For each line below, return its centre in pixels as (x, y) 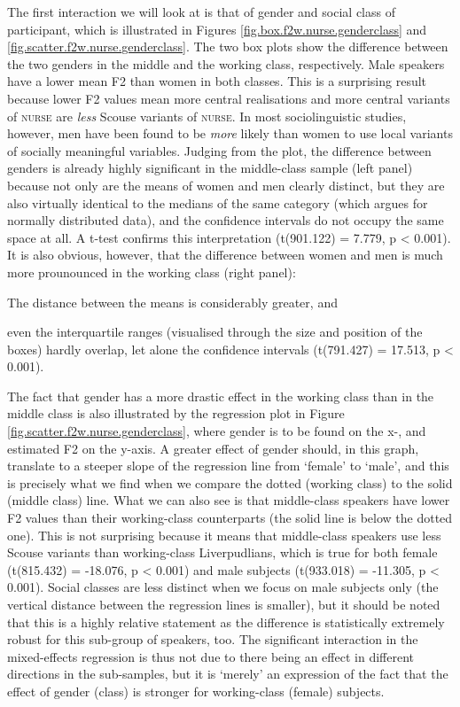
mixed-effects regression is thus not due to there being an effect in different (211, 656)
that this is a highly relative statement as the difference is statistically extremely (226, 622)
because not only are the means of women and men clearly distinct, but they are (226, 185)
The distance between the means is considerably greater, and (172, 302)
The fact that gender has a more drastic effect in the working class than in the (221, 396)
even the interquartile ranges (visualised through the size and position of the (215, 332)
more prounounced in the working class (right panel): (152, 272)
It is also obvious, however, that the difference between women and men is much (225, 255)
